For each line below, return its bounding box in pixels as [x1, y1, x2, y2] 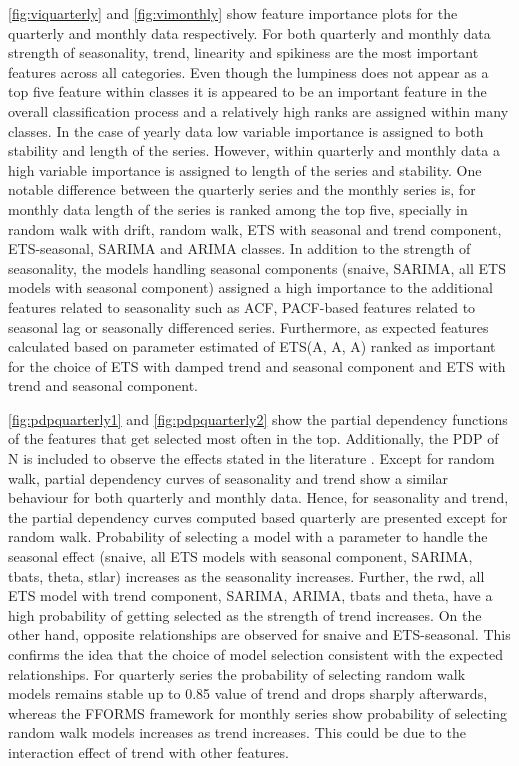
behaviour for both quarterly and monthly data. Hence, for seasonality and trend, [8, 487, 509, 508]
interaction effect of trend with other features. [8, 741, 290, 762]
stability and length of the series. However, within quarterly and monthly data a [8, 140, 500, 161]
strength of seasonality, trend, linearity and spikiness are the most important [8, 42, 479, 63]
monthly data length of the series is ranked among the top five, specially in [8, 198, 468, 219]
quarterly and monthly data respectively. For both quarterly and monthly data [8, 22, 491, 43]
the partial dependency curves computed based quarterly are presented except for [8, 506, 508, 527]
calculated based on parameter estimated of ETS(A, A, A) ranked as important [8, 336, 496, 357]
